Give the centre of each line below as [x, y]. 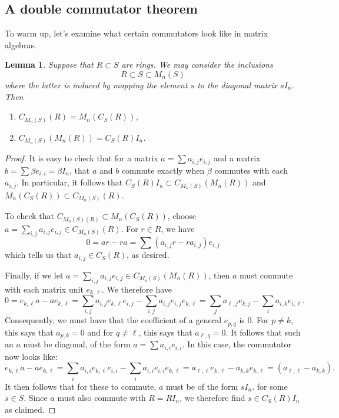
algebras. [21, 44]
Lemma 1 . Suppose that [49, 64]
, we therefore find [212, 398]
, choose [182, 216]
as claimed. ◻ [30, 409]
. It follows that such [263, 332]
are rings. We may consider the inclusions [197, 64]
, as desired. [148, 255]
